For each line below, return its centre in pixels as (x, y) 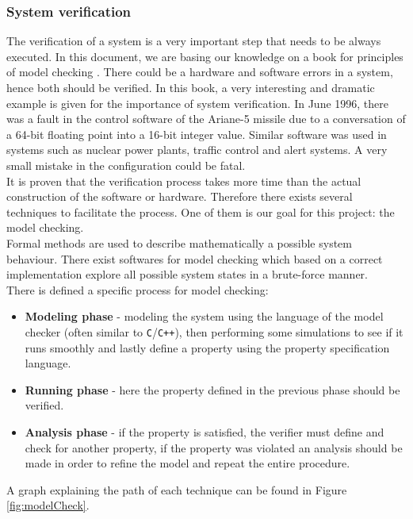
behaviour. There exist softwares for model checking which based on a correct (195, 258)
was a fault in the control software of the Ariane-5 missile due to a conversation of (206, 119)
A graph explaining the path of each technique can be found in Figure (177, 489)
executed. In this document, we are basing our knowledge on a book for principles (205, 56)
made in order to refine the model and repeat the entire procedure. (187, 463)
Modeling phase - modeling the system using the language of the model (204, 316)
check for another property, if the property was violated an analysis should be (214, 447)
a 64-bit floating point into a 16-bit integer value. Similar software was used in (197, 134)
